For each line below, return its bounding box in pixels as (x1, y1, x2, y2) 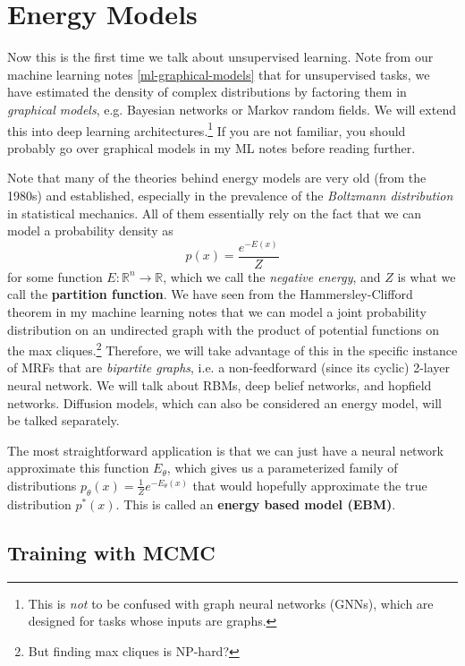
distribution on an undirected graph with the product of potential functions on (7, 320, 440, 338)
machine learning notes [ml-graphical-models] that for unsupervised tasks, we (7, 64, 430, 83)
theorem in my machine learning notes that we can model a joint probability (7, 302, 427, 320)
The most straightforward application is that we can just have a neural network (7, 440, 444, 459)
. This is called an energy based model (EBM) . (115, 494, 396, 513)
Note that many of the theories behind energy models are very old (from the (7, 168, 427, 187)
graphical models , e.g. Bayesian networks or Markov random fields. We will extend (7, 99, 456, 118)
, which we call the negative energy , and (163, 267, 381, 286)
